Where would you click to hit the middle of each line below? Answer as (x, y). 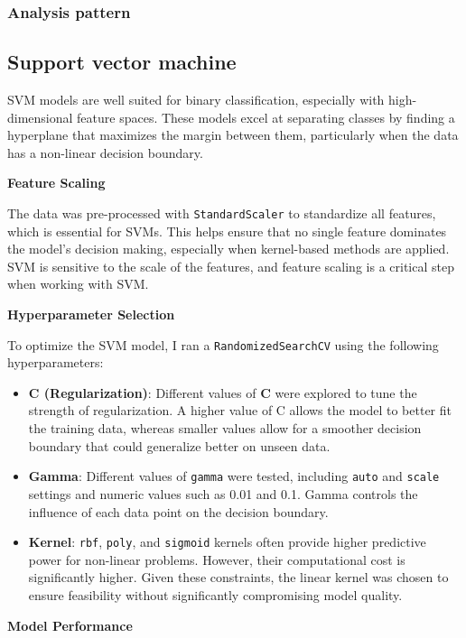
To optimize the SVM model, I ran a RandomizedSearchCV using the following (223, 344)
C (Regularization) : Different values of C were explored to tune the (223, 392)
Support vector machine (122, 62)
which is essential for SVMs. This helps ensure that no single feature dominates (227, 231)
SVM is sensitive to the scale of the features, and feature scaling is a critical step (231, 266)
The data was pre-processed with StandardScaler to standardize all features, (222, 213)
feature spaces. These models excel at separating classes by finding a (266, 117)
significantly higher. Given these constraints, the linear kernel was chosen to (238, 577)
